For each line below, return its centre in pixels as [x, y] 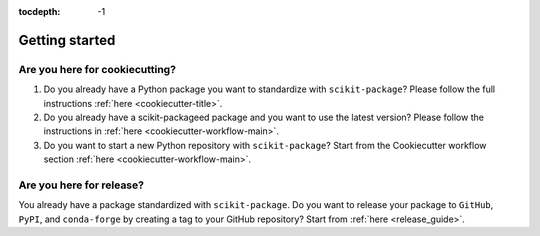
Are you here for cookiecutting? [97, 69]
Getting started [67, 40]
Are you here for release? [81, 185]
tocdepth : [39, 11]
